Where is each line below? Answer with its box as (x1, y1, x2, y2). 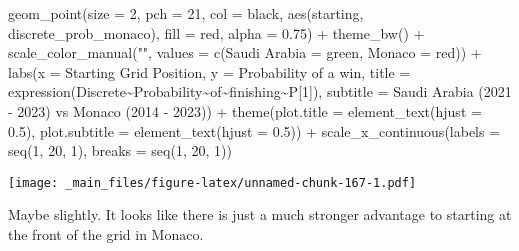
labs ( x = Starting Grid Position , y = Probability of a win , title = (8, 61, 411, 82)
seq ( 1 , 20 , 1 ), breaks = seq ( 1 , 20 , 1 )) (8, 140, 232, 161)
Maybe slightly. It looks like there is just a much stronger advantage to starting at (8, 204, 512, 225)
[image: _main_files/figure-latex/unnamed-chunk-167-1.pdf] (8, 175, 417, 190)
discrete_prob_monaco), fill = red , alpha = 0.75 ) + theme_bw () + (8, 22, 425, 43)
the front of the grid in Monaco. (8, 224, 204, 244)
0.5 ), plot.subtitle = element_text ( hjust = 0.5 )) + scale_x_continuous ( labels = (8, 120, 501, 141)
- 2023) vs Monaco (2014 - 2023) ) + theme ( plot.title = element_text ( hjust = (8, 100, 482, 121)
